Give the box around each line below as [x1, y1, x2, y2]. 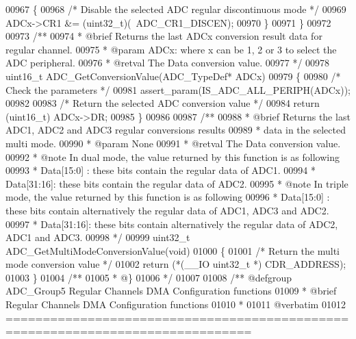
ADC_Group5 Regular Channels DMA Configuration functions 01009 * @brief [5, 284, 337, 298]
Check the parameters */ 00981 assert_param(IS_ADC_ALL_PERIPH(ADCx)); [5, 82, 351, 97]
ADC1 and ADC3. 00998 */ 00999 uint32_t [5, 230, 190, 244]
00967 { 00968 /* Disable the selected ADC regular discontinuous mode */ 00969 [5, 2, 346, 16]
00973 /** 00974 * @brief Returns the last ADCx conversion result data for [5, 29, 322, 43]
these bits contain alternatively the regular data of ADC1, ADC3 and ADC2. [5, 203, 329, 217]
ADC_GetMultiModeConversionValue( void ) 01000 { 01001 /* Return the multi [5, 243, 340, 258]
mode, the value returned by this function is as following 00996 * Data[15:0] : [5, 190, 330, 204]
